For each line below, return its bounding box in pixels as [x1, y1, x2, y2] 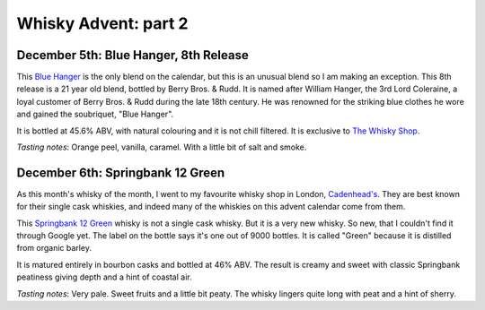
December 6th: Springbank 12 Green [16, 165, 225, 180]
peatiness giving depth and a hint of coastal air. [16, 271, 192, 282]
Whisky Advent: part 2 [16, 13, 189, 33]
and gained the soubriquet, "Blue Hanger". [16, 108, 174, 120]
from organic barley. [16, 243, 92, 254]
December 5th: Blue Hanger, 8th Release [16, 47, 249, 63]
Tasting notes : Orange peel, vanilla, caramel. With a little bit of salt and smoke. [16, 142, 307, 152]
